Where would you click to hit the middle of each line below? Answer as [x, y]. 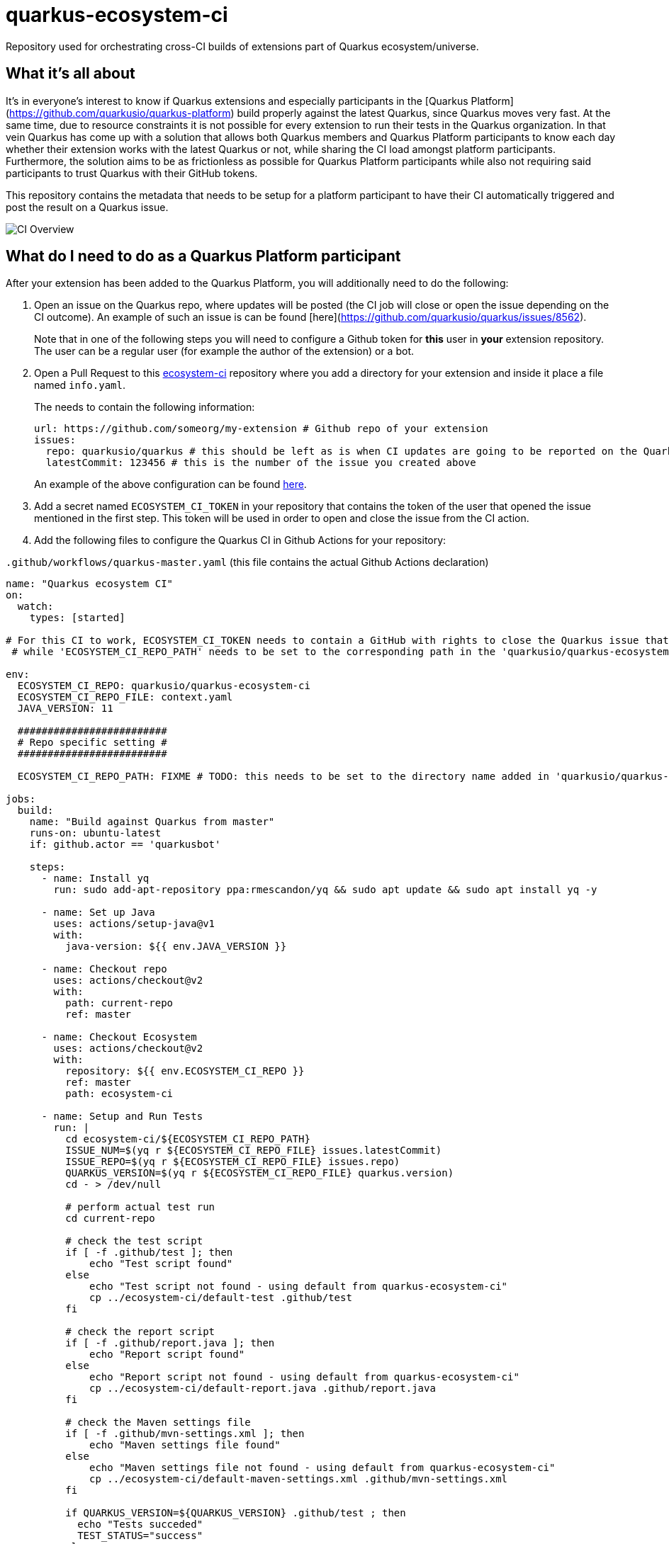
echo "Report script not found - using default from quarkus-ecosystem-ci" [304, 1377]
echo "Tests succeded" [140, 1525]
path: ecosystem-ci [119, 1094]
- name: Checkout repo [104, 969]
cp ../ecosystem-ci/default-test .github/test [221, 1298]
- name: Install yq [95, 879]
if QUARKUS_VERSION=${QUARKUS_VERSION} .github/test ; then [236, 1513]
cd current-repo [110, 1219]
